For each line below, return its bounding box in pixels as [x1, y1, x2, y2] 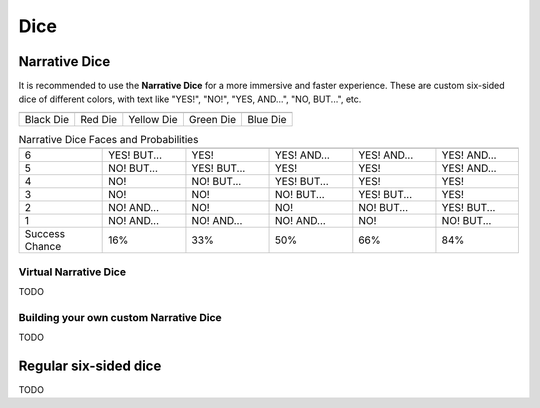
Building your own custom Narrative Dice [18, 310, 222, 324]
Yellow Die [128, 112, 178, 126]
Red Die [80, 112, 118, 126]
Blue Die [246, 112, 287, 126]
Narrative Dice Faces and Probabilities [18, 133, 199, 147]
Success [24, 227, 65, 241]
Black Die [24, 112, 70, 126]
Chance [24, 240, 62, 254]
